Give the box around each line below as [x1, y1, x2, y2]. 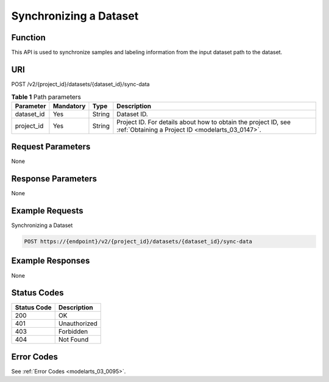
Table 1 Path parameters [11, 92, 82, 101]
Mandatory [52, 101, 86, 110]
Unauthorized [58, 319, 97, 328]
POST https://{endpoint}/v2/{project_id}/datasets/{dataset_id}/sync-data [24, 238, 253, 245]
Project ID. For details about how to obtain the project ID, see [116, 118, 291, 126]
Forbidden [58, 327, 88, 336]
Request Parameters [11, 142, 91, 152]
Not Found [58, 336, 89, 344]
